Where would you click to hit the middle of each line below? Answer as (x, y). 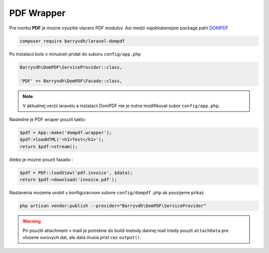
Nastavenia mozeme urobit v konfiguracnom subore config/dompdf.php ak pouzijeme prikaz (107, 193)
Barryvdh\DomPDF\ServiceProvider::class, (71, 67)
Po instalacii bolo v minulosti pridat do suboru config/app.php (75, 54)
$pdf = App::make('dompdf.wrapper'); (66, 133)
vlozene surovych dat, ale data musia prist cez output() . (82, 237)
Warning (32, 221)
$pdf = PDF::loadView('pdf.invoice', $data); (76, 173)
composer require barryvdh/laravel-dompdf (72, 41)
